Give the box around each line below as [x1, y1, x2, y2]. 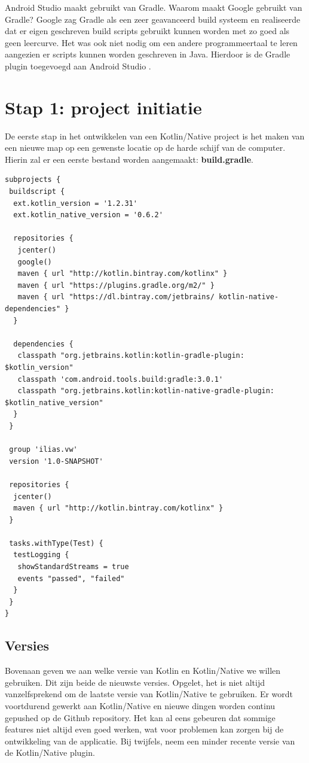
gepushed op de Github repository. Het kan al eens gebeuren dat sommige [5, 711, 276, 724]
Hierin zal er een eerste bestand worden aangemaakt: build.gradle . [5, 153, 253, 165]
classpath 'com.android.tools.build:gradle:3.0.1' [17, 375, 224, 384]
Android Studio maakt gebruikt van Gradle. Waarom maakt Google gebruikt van [5, 1, 302, 13]
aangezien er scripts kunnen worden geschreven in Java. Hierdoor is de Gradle [5, 48, 290, 60]
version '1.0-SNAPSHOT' [9, 457, 103, 466]
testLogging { [13, 551, 69, 560]
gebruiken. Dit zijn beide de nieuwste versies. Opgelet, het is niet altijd [5, 676, 265, 688]
